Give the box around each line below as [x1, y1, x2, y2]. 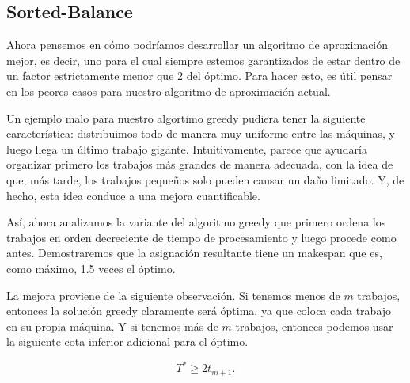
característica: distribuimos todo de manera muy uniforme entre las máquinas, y [6, 125, 396, 142]
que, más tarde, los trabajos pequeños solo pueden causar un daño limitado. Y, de [6, 171, 404, 188]
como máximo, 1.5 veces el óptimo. [6, 260, 176, 276]
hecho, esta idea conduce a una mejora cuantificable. [6, 187, 260, 203]
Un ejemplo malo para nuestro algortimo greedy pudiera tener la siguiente [6, 109, 366, 126]
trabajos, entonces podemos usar [235, 317, 393, 334]
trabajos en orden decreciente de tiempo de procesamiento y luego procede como [6, 229, 397, 245]
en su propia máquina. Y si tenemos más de [6, 317, 218, 334]
